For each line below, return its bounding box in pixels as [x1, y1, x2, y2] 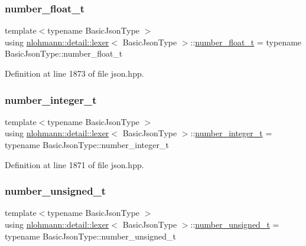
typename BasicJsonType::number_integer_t [5, 139, 169, 150]
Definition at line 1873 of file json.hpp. [5, 67, 144, 79]
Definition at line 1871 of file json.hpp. [5, 158, 144, 170]
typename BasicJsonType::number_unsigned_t [5, 229, 177, 242]
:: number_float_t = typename [190, 35, 302, 48]
